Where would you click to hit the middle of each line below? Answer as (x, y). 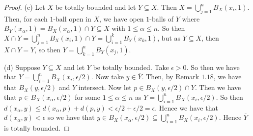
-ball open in (72, 18)
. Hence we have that (186, 107)
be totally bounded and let (96, 7)
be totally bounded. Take (131, 67)
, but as (169, 37)
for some (87, 97)
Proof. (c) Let (25, 7)
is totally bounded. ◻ (37, 127)
